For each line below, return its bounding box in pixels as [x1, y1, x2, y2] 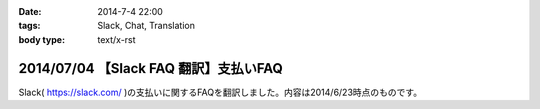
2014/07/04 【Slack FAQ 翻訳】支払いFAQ [18, 60, 284, 77]
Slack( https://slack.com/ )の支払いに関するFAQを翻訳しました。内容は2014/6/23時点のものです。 [18, 86, 423, 98]
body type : [18, 33, 65, 45]
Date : [18, 6, 42, 17]
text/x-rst [97, 33, 136, 45]
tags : [18, 20, 41, 32]
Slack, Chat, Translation [97, 20, 195, 32]
